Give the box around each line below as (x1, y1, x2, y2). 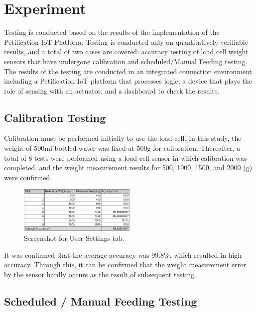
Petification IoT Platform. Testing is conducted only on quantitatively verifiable (4, 36, 248, 47)
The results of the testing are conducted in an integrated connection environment (4, 66, 252, 76)
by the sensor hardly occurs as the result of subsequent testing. (4, 269, 197, 279)
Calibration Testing (4, 109, 106, 125)
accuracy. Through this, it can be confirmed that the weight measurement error (4, 259, 247, 270)
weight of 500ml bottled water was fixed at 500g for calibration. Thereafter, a (4, 143, 241, 153)
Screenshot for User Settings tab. (24, 233, 125, 243)
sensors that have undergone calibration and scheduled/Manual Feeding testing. (4, 56, 248, 66)
